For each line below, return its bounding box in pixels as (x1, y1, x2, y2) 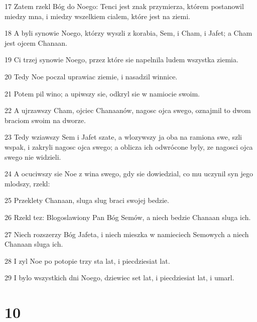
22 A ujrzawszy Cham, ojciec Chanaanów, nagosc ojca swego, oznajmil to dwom (5, 105, 251, 116)
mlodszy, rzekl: (5, 178, 50, 188)
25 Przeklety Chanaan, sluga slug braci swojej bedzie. (5, 195, 169, 205)
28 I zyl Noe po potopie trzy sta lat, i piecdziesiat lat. (5, 255, 170, 266)
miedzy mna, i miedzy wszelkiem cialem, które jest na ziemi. (5, 11, 190, 21)
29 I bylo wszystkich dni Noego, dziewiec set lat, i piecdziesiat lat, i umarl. (5, 272, 234, 283)
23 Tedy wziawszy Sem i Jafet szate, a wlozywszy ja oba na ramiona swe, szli (5, 132, 242, 142)
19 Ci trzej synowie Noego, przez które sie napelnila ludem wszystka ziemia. (5, 54, 238, 65)
